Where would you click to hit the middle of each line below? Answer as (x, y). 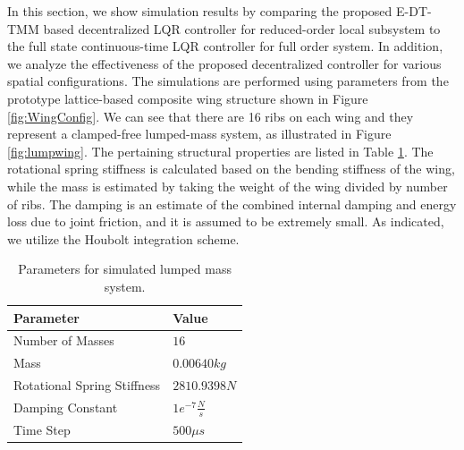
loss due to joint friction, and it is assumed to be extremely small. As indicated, (226, 221)
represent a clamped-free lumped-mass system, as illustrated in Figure (199, 134)
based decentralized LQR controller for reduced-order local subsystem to (242, 28)
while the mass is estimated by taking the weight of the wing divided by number (228, 186)
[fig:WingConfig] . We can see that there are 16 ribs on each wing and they (211, 116)
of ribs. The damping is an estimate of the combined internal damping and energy (232, 204)
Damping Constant (66, 407)
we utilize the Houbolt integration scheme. (123, 238)
